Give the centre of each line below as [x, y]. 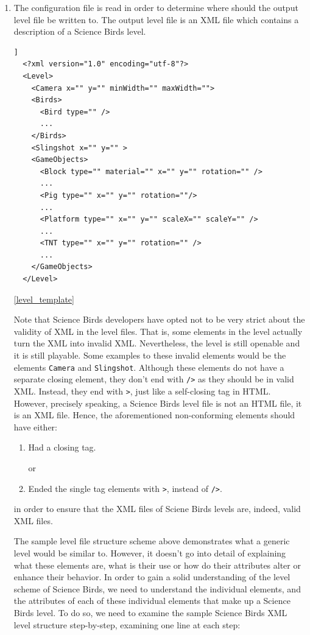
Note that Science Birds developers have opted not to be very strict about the [159, 319]
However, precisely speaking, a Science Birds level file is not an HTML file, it [158, 403]
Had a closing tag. [62, 447]
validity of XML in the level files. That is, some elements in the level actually [158, 331]
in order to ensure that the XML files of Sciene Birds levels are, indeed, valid [157, 509]
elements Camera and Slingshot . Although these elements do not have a [149, 367]
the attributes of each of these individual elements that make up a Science [152, 601]
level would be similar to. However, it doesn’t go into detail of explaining [150, 553]
